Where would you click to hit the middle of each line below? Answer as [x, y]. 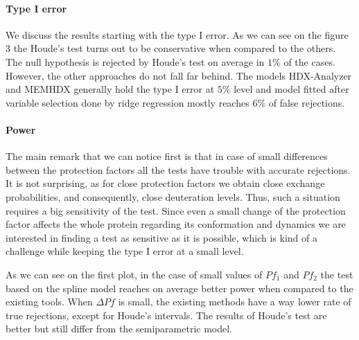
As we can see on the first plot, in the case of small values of [134, 274]
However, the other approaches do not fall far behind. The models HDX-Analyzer [179, 75]
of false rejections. [307, 102]
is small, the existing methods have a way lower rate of [235, 302]
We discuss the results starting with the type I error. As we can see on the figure [177, 34]
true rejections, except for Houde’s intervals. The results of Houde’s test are [166, 315]
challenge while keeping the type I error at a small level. [125, 251]
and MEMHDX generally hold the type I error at [110, 89]
